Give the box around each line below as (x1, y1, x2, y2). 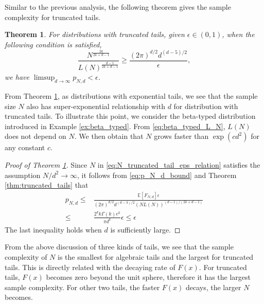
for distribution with (173, 100, 238, 111)
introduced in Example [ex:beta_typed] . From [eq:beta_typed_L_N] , (5, 120, 225, 131)
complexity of (5, 251, 47, 262)
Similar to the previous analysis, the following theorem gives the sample (5, 2, 231, 12)
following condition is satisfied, (5, 39, 102, 49)
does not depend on (5, 131, 66, 141)
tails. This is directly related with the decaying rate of (5, 261, 175, 272)
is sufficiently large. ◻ (110, 224, 181, 235)
